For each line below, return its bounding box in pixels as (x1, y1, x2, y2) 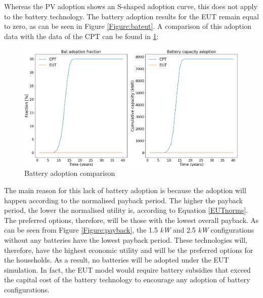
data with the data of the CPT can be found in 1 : (4, 30, 159, 41)
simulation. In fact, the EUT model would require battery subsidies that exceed (4, 264, 251, 275)
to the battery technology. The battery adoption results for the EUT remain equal (4, 11, 259, 21)
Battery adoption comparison (24, 168, 115, 178)
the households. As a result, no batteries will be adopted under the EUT (4, 254, 229, 265)
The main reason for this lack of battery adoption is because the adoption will (4, 185, 246, 196)
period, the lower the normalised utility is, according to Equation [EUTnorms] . (4, 205, 248, 215)
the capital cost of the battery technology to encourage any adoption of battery (4, 274, 250, 285)
